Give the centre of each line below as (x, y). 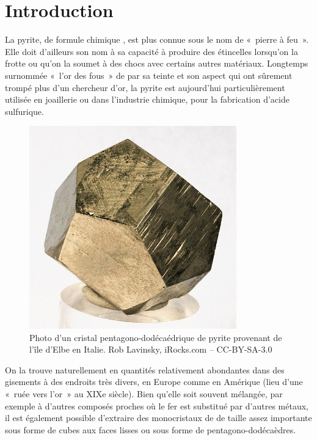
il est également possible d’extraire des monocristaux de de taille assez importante (158, 418)
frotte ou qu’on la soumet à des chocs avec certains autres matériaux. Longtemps (157, 63)
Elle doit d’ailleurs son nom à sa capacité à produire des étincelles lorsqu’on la (151, 51)
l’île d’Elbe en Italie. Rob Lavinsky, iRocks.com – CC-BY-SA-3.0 (151, 349)
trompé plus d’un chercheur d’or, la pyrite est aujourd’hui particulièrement (145, 87)
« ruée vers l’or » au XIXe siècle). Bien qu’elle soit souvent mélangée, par (144, 394)
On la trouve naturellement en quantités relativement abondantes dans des (145, 369)
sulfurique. (24, 111)
